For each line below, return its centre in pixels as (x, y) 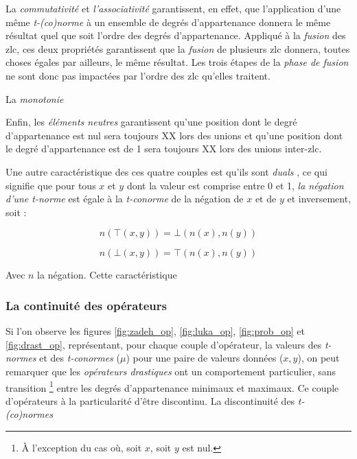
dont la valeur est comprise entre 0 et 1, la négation (235, 185)
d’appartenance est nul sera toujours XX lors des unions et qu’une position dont (174, 135)
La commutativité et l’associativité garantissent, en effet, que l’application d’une (173, 8)
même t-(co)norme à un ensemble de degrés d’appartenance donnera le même (168, 22)
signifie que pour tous (51, 185)
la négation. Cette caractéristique (107, 275)
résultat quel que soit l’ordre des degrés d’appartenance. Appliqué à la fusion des (176, 35)
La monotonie (35, 98)
